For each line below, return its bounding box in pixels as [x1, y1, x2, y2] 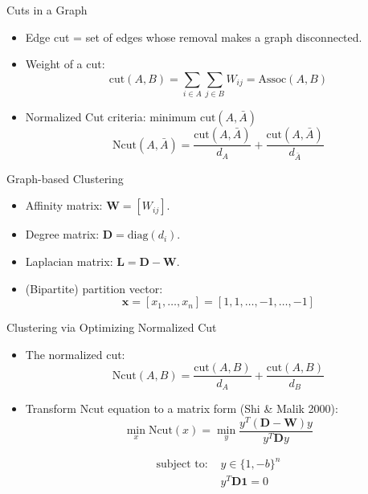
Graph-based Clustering [6, 169, 124, 186]
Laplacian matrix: [25, 253, 113, 270]
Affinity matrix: [25, 197, 103, 214]
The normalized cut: [25, 345, 125, 362]
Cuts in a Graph [6, 2, 88, 18]
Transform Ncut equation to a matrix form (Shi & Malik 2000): [25, 399, 338, 416]
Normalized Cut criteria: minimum [25, 108, 197, 125]
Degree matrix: [25, 226, 100, 243]
